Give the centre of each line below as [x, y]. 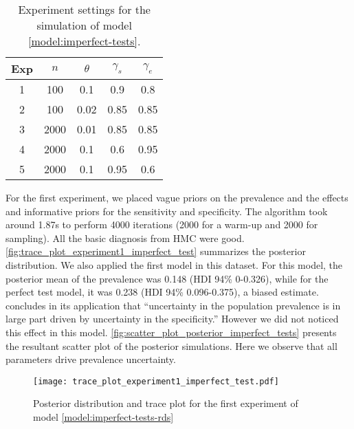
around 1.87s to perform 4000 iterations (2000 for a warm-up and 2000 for [162, 224]
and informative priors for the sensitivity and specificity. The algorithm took [167, 211]
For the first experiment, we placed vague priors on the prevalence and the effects [177, 197]
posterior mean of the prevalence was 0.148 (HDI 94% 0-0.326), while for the [167, 278]
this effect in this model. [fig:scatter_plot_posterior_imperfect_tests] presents [171, 332]
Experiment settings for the [84, 9]
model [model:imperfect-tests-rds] [103, 416]
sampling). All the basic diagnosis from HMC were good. [125, 238]
